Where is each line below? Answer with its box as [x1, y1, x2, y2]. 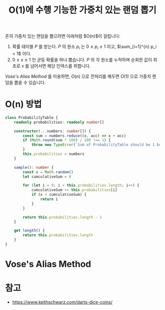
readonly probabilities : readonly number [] [14, 120, 105, 124]
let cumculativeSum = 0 [23, 174, 71, 179]
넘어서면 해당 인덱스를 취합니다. [30, 62, 91, 69]
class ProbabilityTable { [5, 115, 58, 120]
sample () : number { [14, 165, 54, 170]
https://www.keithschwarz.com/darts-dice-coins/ [12, 299, 113, 305]
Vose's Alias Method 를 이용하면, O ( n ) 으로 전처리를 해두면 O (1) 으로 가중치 [5, 73, 151, 79]
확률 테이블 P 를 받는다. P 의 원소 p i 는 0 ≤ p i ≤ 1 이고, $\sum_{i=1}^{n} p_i [12, 44, 157, 51]
